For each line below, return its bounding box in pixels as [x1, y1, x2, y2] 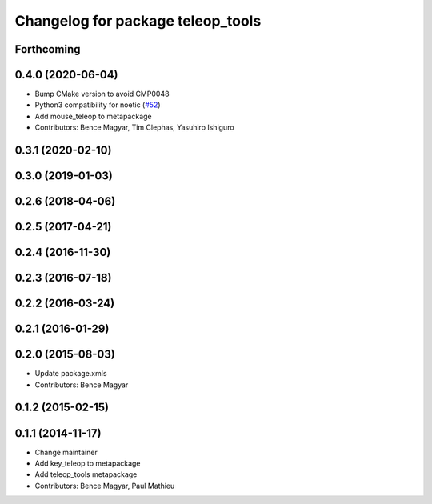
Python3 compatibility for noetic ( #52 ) [34, 100, 161, 110]
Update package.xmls [34, 369, 107, 378]
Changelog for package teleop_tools [14, 12, 262, 30]
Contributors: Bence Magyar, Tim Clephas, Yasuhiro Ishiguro [34, 122, 235, 132]
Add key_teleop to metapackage [34, 458, 141, 468]
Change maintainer [34, 447, 98, 457]
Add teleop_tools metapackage [34, 470, 138, 479]
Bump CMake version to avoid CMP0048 [34, 89, 170, 99]
